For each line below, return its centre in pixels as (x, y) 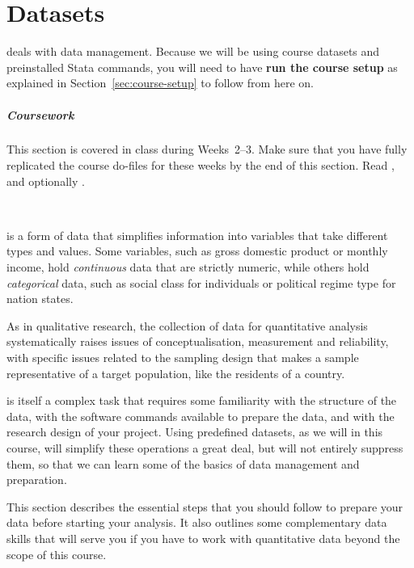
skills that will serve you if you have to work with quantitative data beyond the (203, 538)
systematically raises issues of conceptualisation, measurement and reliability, (198, 341)
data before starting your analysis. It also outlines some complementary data (197, 522)
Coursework (40, 114)
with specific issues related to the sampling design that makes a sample (183, 357)
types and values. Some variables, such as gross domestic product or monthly (197, 251)
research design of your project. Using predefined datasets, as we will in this (195, 432)
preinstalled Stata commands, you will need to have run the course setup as (202, 67)
